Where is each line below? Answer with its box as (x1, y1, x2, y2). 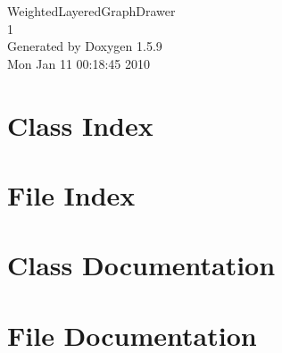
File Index (7, 176, 136, 213)
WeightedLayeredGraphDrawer (7, 2, 176, 20)
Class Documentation (7, 247, 276, 283)
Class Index (7, 106, 153, 143)
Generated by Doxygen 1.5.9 (7, 37, 162, 55)
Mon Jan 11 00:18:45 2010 (7, 54, 151, 72)
